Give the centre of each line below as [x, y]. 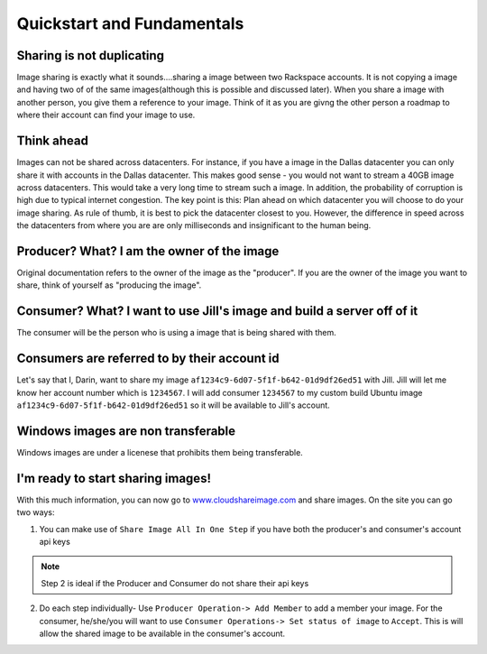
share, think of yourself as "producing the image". [109, 285]
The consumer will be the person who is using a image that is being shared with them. [177, 333]
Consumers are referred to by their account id [148, 359]
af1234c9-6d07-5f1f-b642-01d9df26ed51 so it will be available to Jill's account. [174, 405]
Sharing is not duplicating [91, 55]
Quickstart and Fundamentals [130, 23]
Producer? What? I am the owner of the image [148, 251]
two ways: [36, 512]
